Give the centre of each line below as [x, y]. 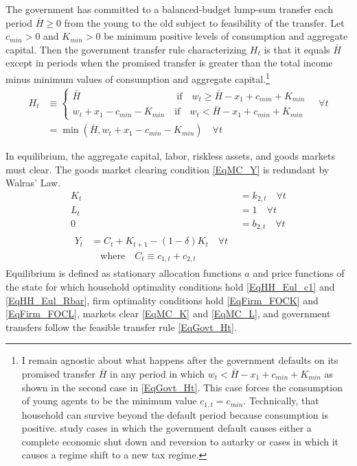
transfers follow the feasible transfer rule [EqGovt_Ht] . [121, 327]
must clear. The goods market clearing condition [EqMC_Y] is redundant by [168, 169]
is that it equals [297, 49]
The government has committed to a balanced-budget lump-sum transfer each [170, 9]
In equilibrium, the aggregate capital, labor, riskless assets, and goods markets [170, 156]
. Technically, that [281, 401]
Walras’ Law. [33, 183]
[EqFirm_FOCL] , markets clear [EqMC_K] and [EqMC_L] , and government [168, 314]
